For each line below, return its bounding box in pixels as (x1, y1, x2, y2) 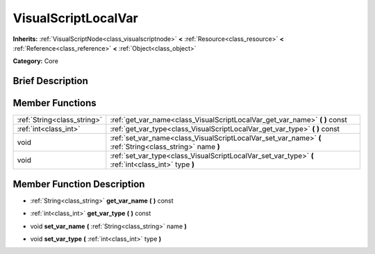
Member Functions (12, 97, 97, 109)
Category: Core (12, 57, 59, 65)
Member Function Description (12, 178, 145, 190)
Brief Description (12, 75, 88, 87)
